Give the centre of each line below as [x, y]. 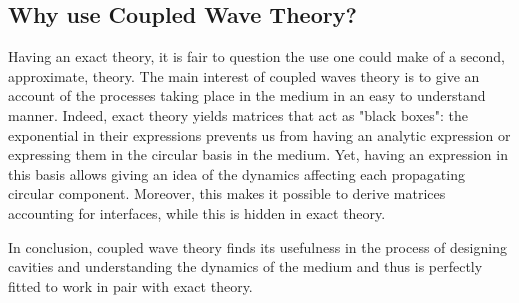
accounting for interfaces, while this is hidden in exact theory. [197, 212]
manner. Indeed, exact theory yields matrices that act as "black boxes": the [238, 114]
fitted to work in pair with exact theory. [130, 285]
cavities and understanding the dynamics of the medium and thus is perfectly [245, 266]
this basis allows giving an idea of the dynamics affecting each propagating [236, 173]
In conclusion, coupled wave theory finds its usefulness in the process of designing [257, 246]
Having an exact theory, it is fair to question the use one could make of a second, [256, 56]
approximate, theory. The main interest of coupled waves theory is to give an [244, 75]
